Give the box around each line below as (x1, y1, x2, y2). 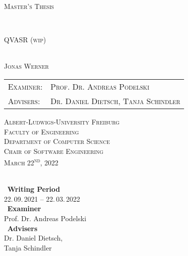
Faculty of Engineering (4, 126, 79, 136)
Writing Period (7, 184, 60, 194)
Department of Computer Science (4, 136, 110, 146)
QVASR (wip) (4, 34, 46, 45)
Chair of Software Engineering (4, 145, 104, 156)
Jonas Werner (4, 61, 49, 71)
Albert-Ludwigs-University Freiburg (4, 116, 120, 127)
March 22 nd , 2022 (4, 156, 59, 167)
